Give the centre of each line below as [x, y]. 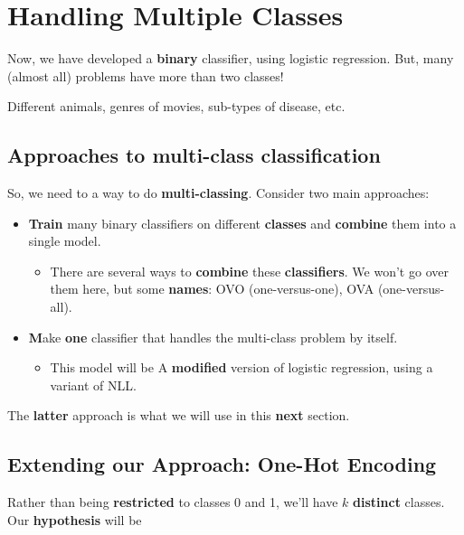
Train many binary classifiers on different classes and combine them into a [242, 223]
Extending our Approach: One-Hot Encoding [222, 464]
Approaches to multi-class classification [194, 155]
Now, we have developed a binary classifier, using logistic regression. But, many [231, 58]
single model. [65, 241]
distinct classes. [399, 502]
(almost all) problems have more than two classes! [146, 75]
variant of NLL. [93, 385]
